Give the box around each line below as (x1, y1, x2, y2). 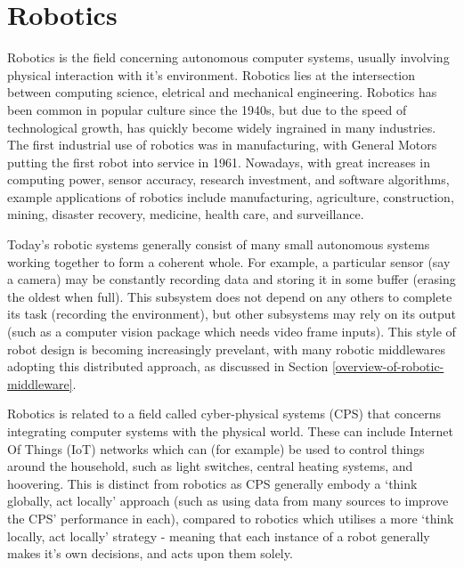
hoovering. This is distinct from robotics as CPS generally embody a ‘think (7, 474, 418, 492)
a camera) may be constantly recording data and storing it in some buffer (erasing (7, 270, 456, 288)
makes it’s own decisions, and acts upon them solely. (7, 544, 293, 563)
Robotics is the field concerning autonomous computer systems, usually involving (7, 48, 450, 67)
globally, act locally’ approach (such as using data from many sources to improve (7, 491, 449, 510)
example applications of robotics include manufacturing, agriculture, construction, (7, 187, 454, 206)
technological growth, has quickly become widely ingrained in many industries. (7, 118, 436, 136)
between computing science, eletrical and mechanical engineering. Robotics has (7, 83, 437, 101)
